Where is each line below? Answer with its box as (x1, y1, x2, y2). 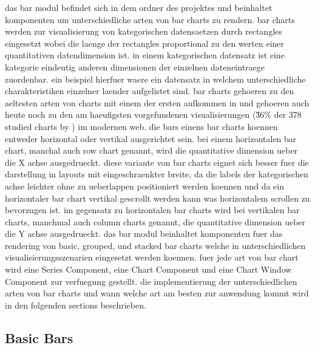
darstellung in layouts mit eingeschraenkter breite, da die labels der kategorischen (5, 168, 308, 180)
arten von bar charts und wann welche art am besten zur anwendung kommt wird (5, 287, 309, 299)
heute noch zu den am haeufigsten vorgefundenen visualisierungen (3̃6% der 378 (5, 108, 302, 121)
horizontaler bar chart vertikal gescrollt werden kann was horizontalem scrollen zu (5, 191, 310, 204)
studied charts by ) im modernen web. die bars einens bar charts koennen (5, 120, 278, 132)
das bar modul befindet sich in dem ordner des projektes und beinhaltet (5, 1, 273, 13)
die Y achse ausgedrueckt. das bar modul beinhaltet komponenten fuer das (5, 227, 283, 240)
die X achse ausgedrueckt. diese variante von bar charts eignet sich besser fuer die (5, 155, 309, 168)
